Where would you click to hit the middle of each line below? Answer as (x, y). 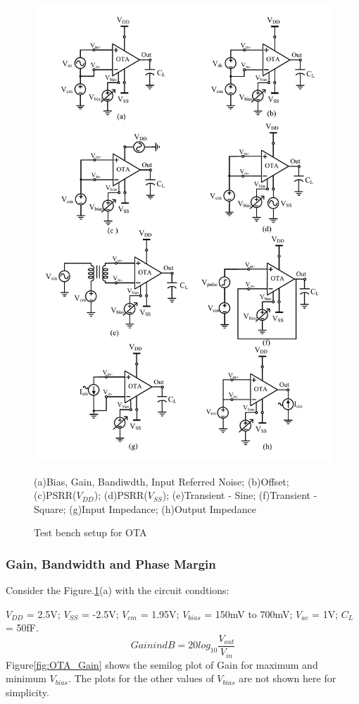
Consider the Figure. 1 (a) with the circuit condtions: (118, 590)
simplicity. (27, 692)
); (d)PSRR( (121, 495)
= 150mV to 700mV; (248, 613)
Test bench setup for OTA (90, 532)
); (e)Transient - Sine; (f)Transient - (240, 495)
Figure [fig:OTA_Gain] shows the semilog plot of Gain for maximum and (162, 664)
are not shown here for (288, 678)
